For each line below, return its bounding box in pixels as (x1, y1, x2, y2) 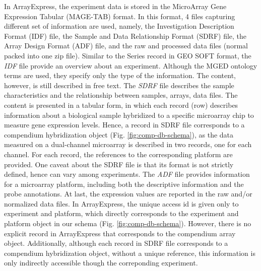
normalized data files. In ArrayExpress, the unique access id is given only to (4, 198, 239, 209)
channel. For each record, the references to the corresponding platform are (4, 149, 233, 159)
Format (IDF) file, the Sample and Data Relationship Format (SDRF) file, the (4, 30, 247, 41)
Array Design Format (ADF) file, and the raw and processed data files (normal (4, 40, 248, 51)
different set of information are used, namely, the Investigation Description (4, 21, 234, 31)
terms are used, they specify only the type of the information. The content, (4, 70, 236, 81)
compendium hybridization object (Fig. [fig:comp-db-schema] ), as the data (4, 129, 234, 140)
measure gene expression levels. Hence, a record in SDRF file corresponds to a (4, 119, 245, 130)
